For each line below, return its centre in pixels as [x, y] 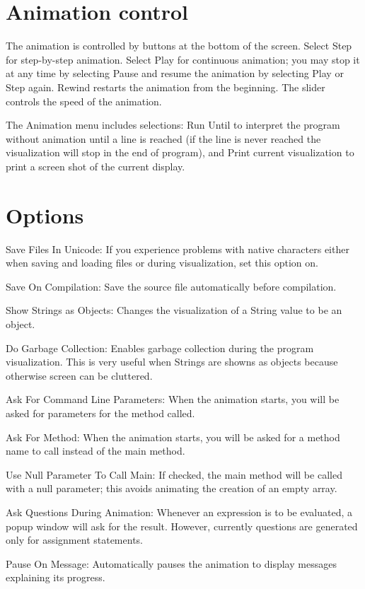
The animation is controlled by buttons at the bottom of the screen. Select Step [179, 46]
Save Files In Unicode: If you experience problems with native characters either [178, 249]
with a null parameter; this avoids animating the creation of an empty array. [172, 488]
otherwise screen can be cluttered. [79, 375]
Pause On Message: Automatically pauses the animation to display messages [171, 563]
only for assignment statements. [74, 540]
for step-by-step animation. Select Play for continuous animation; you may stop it [183, 59]
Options [45, 215]
